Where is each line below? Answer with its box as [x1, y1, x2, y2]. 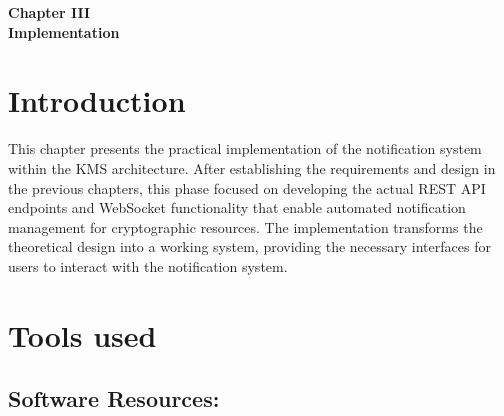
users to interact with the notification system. [8, 255, 288, 276]
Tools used [8, 314, 157, 355]
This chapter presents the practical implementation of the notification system [8, 138, 482, 159]
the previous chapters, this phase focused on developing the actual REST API [8, 177, 486, 198]
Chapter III [8, 2, 91, 22]
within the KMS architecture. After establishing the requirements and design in [8, 157, 496, 178]
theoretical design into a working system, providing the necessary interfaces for [8, 236, 491, 257]
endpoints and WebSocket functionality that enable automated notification [8, 197, 466, 218]
